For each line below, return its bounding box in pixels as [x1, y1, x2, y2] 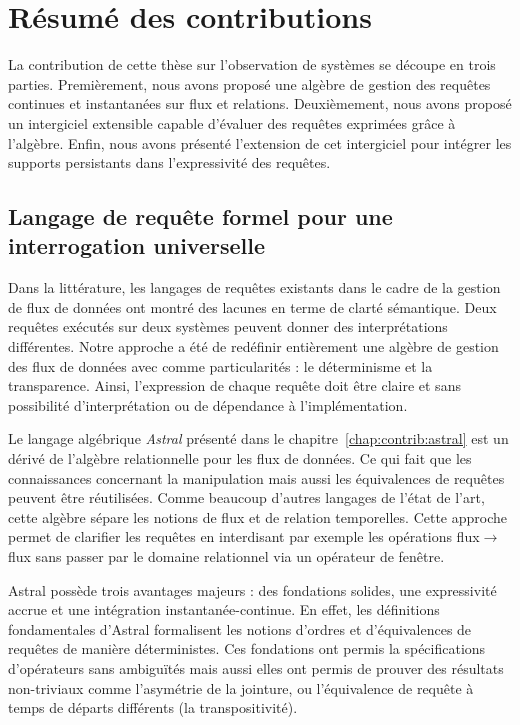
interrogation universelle [8, 230, 266, 261]
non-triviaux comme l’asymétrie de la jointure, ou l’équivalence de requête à [8, 677, 474, 698]
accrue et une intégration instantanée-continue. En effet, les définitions [8, 599, 440, 620]
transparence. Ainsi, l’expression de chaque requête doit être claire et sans [8, 375, 461, 396]
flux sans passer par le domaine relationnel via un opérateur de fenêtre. [8, 546, 445, 566]
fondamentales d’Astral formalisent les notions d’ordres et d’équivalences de [8, 618, 472, 639]
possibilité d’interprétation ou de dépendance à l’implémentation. [8, 394, 408, 415]
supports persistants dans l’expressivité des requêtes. [8, 152, 331, 173]
